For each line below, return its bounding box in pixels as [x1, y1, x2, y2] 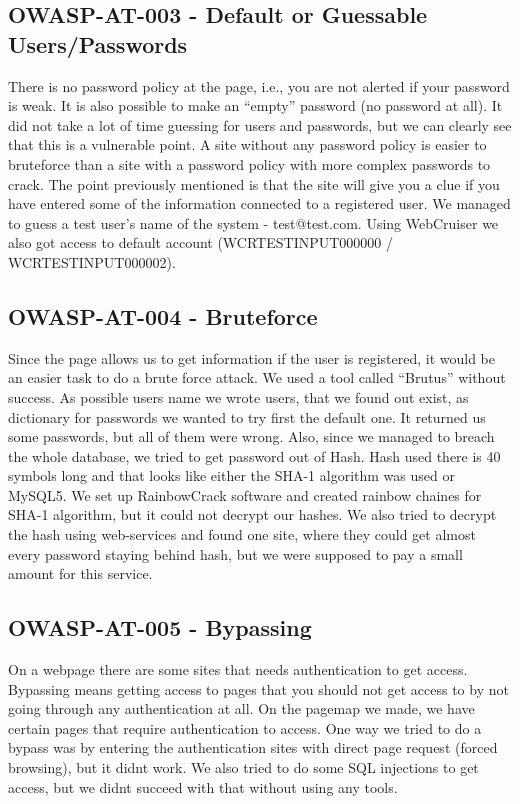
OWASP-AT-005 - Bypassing [8, 612, 312, 643]
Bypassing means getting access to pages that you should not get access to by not [8, 678, 509, 699]
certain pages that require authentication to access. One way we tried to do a [8, 717, 482, 738]
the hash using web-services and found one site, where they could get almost [8, 524, 476, 545]
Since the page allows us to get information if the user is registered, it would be [8, 347, 496, 368]
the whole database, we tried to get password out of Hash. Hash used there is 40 [8, 445, 501, 466]
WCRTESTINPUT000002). [8, 251, 176, 272]
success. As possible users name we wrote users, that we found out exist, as [8, 386, 469, 407]
